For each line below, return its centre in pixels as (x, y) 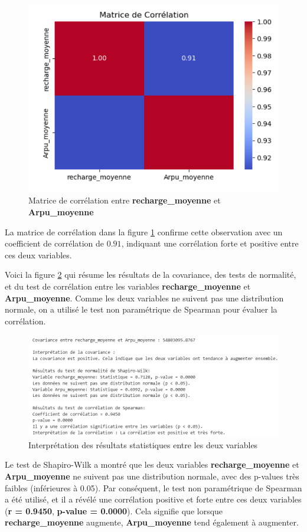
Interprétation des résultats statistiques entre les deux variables (143, 444)
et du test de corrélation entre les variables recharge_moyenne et (128, 286)
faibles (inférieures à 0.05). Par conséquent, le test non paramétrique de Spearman (153, 487)
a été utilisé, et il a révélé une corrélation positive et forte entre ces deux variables (153, 499)
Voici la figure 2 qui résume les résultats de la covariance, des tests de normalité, (151, 275)
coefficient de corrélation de (55, 243)
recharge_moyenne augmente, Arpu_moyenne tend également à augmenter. (152, 522)
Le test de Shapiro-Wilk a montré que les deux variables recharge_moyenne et (152, 464)
